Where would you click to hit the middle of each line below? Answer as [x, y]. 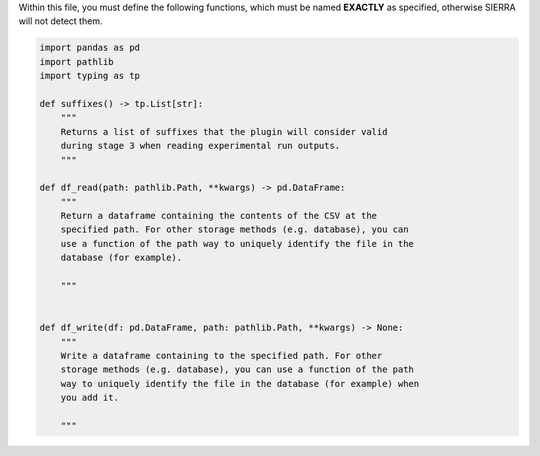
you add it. [90, 398]
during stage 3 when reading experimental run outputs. [200, 146]
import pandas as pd [89, 48]
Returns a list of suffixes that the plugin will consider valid [224, 131]
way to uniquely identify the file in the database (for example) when [240, 383]
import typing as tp [89, 76]
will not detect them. [60, 21]
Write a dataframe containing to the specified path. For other [221, 355]
